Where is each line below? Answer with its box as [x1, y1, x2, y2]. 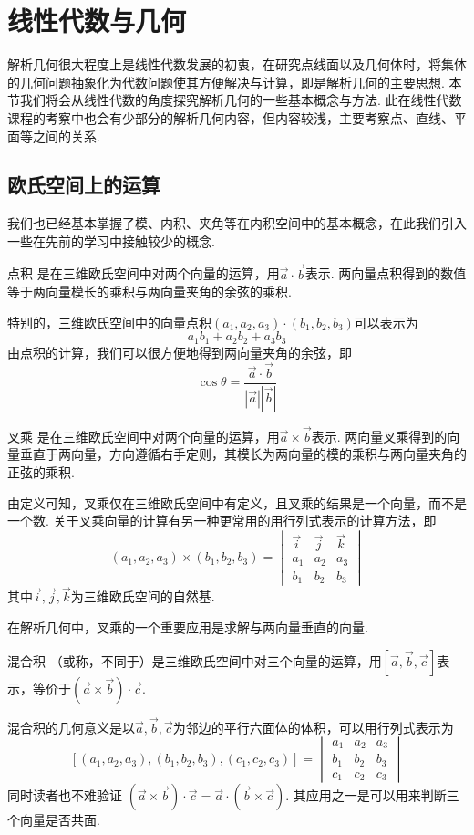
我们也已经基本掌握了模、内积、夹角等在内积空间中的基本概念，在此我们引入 [7, 214, 467, 233]
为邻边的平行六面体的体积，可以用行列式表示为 [172, 717, 454, 736]
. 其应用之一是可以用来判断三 [285, 786, 459, 805]
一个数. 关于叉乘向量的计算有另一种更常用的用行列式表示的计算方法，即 [7, 511, 437, 530]
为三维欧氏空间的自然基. [70, 587, 215, 606]
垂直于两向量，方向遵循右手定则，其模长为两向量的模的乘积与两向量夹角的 [19, 444, 467, 464]
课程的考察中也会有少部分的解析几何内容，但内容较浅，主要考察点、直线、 [7, 108, 454, 127]
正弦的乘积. [7, 463, 75, 482]
